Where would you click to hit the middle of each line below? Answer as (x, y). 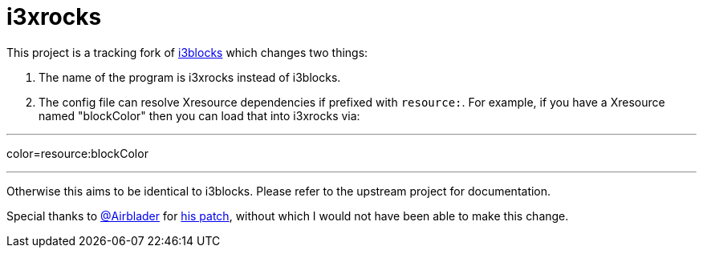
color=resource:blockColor (77, 153)
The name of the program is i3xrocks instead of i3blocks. (190, 77)
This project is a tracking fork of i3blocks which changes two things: (187, 52)
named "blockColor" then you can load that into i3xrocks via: (199, 115)
